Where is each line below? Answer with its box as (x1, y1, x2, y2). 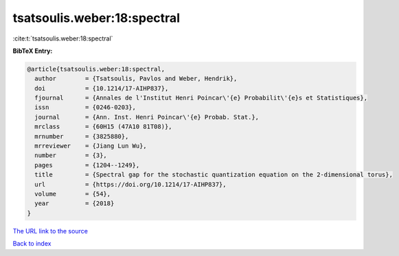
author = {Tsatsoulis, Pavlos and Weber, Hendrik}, (34, 75, 238, 82)
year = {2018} (34, 200, 115, 207)
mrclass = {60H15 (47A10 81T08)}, (34, 123, 172, 130)
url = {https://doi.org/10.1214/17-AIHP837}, (34, 181, 227, 188)
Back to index (12, 240, 52, 248)
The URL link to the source (12, 226, 89, 235)
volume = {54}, (34, 190, 111, 198)
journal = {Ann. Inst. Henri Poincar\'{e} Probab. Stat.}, (34, 113, 260, 121)
